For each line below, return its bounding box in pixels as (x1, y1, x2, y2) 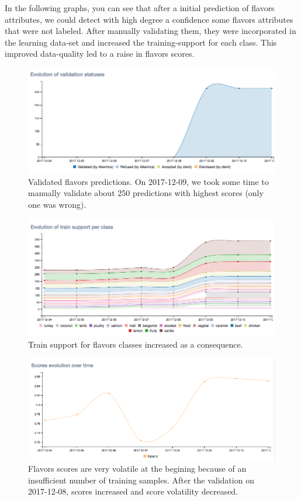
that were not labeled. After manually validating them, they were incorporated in (5, 25, 296, 37)
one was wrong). (28, 198, 87, 210)
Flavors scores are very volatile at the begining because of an (28, 462, 247, 474)
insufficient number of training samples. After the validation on (28, 473, 254, 486)
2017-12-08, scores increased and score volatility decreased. (28, 485, 238, 497)
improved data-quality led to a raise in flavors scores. (5, 47, 195, 60)
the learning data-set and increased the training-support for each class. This (5, 36, 277, 48)
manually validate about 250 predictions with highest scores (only (28, 187, 264, 199)
